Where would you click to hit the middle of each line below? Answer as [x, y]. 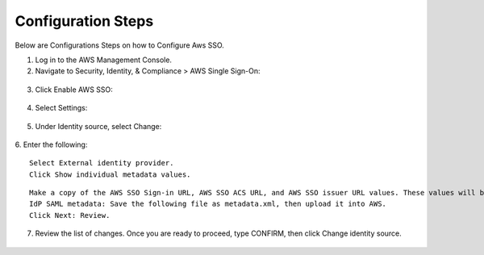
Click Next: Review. [70, 215]
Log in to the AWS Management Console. [104, 60]
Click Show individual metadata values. [110, 174]
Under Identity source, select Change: [98, 126]
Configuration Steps [84, 21]
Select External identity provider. [102, 163]
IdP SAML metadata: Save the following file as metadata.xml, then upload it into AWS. [208, 204]
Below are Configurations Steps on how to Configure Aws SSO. [120, 45]
